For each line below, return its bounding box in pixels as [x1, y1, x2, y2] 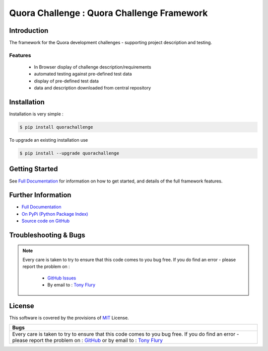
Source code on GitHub [21, 218, 70, 224]
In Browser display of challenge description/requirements [34, 64, 151, 70]
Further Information [9, 191, 71, 199]
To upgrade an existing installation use [9, 137, 88, 143]
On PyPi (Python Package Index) [21, 211, 88, 217]
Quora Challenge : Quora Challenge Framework [9, 7, 208, 18]
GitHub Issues [47, 275, 76, 281]
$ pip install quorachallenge [19, 124, 93, 130]
